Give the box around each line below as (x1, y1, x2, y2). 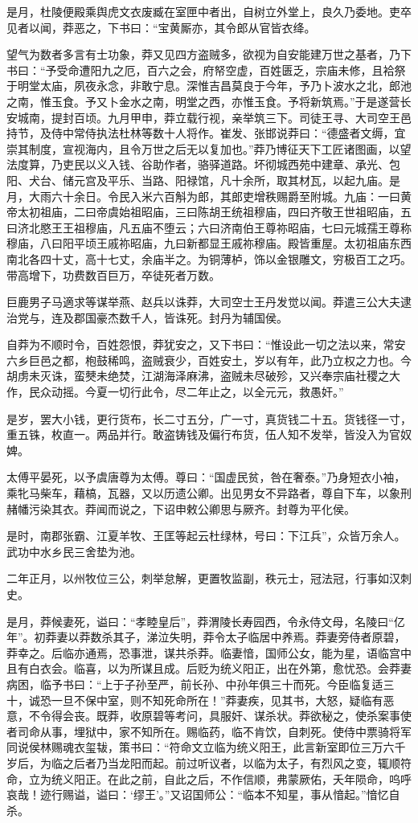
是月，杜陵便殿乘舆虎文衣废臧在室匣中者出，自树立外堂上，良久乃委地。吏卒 (6, 3, 412, 19)
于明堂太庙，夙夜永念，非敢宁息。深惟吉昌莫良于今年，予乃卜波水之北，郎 (6, 77, 400, 94)
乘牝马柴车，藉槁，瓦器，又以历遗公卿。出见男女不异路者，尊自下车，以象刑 (6, 485, 412, 502)
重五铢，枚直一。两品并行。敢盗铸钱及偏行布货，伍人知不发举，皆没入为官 (6, 426, 400, 443)
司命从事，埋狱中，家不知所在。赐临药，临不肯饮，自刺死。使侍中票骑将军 (17, 723, 412, 739)
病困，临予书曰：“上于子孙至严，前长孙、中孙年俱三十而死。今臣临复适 (6, 675, 383, 692)
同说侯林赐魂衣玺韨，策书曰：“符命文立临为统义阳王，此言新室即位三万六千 (6, 739, 406, 755)
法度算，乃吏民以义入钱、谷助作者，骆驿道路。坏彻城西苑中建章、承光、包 (6, 156, 400, 173)
